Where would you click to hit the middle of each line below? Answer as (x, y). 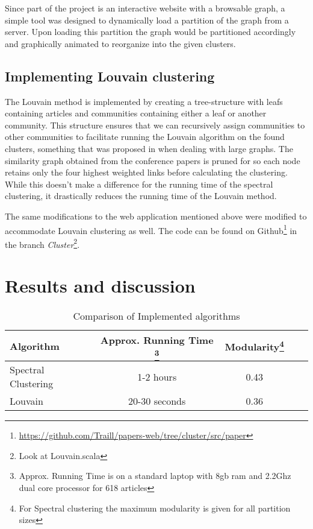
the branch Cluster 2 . (42, 243)
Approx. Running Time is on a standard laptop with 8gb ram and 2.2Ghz (155, 476)
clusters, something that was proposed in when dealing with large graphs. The (149, 148)
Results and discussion (100, 286)
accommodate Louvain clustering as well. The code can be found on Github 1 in (151, 229)
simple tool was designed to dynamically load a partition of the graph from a (147, 20)
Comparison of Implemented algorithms (156, 316)
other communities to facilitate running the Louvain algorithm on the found (145, 137)
